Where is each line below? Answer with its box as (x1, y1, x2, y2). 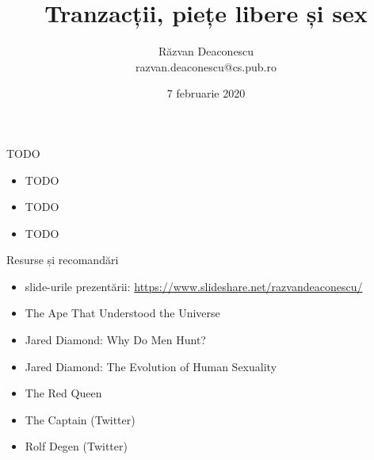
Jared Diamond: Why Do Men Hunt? (25, 332, 206, 348)
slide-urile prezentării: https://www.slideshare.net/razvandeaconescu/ (25, 278, 363, 294)
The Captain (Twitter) (25, 411, 135, 427)
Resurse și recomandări (6, 251, 119, 268)
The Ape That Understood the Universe (25, 305, 220, 321)
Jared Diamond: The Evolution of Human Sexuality (25, 358, 277, 374)
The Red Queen (25, 385, 102, 401)
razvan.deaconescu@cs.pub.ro (135, 58, 277, 75)
